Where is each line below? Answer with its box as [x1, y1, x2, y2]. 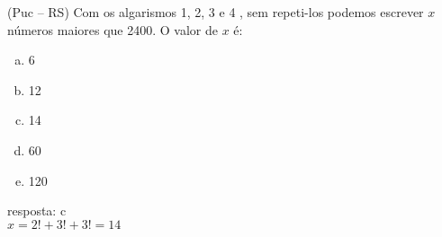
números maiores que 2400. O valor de [7, 20, 218, 39]
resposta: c [7, 201, 67, 220]
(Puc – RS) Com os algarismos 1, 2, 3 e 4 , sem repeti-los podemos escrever [7, 3, 424, 21]
